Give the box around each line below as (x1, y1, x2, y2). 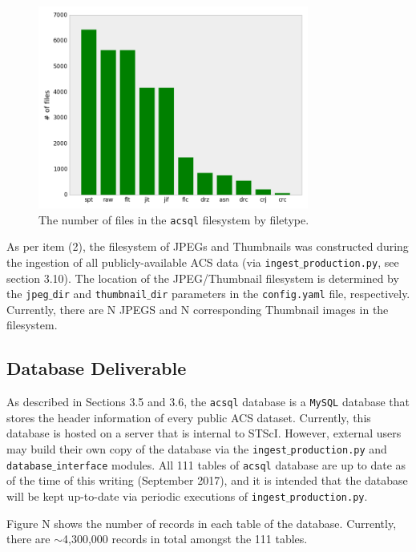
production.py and (290, 440, 387, 457)
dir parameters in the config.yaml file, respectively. (150, 285, 410, 302)
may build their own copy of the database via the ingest (6, 440, 287, 457)
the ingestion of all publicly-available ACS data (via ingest (6, 253, 300, 270)
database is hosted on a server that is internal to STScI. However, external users (6, 425, 402, 441)
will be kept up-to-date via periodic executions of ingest (6, 487, 286, 504)
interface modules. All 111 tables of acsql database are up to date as (55, 456, 406, 473)
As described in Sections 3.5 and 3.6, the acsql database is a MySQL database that (6, 393, 410, 410)
